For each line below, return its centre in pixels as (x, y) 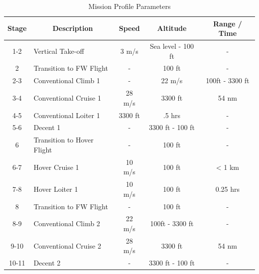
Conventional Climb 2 (67, 223)
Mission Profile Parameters (129, 6)
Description (73, 28)
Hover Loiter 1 (56, 189)
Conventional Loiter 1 (67, 115)
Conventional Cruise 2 (67, 245)
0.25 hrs (228, 189)
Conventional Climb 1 (67, 80)
